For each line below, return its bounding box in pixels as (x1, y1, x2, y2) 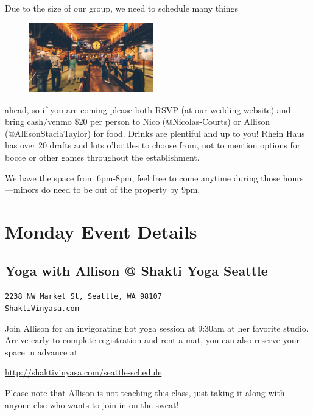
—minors (5, 183, 39, 196)
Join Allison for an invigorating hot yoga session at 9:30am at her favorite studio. (5, 321, 309, 334)
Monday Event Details (5, 219, 197, 243)
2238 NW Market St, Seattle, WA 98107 (5, 292, 162, 301)
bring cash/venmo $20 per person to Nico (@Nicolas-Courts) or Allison (5, 115, 270, 128)
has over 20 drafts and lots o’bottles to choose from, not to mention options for (5, 139, 301, 152)
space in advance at (5, 345, 78, 358)
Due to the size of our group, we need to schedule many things (5, 2, 239, 14)
